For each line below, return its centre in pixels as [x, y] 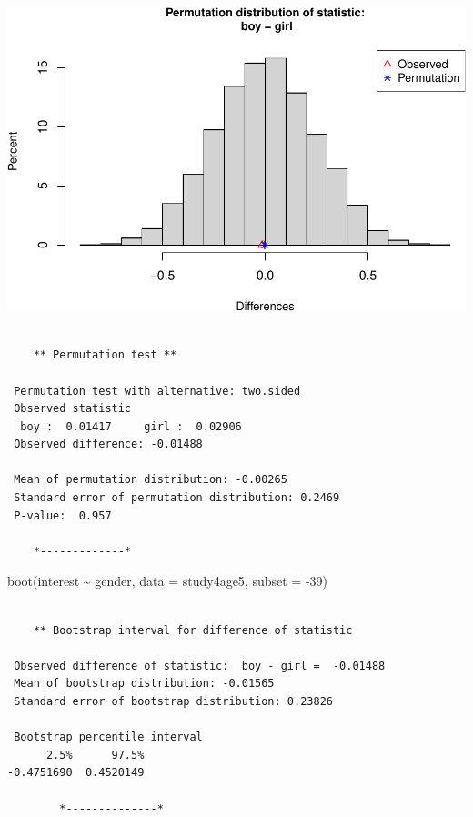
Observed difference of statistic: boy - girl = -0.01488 [200, 666]
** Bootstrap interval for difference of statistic [193, 630]
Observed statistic [73, 409]
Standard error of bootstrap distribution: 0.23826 [173, 702]
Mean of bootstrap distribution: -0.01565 [144, 684]
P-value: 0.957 [63, 515]
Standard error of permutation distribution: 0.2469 [177, 498]
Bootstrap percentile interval [108, 737]
